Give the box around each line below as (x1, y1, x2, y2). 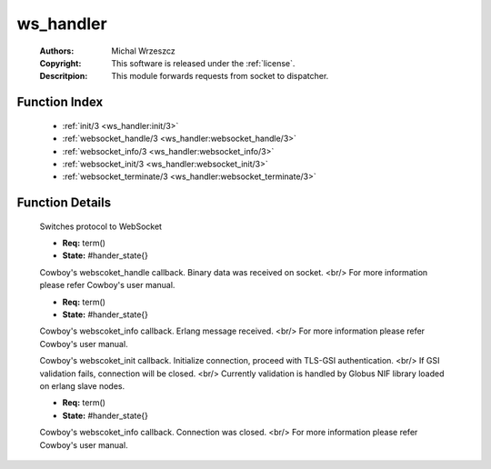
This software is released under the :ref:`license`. (111, 57, 296, 68)
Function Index (16, 95, 104, 110)
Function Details (16, 195, 112, 211)
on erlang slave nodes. (39, 381, 125, 391)
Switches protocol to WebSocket (39, 221, 163, 232)
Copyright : (39, 57, 82, 68)
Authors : (39, 45, 75, 56)
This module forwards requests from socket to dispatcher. (111, 71, 329, 82)
